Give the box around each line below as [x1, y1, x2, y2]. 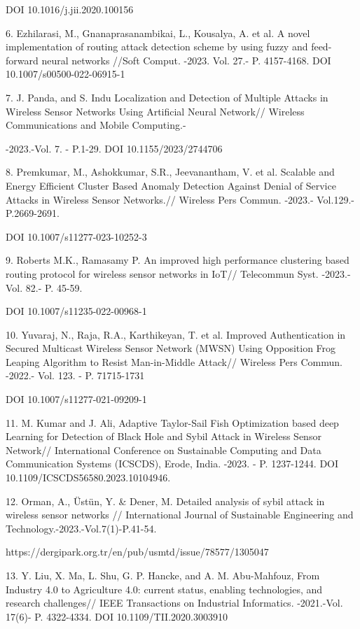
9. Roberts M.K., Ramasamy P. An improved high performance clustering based [6, 253, 349, 267]
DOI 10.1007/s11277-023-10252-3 [6, 229, 147, 243]
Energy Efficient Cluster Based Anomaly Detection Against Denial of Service [6, 178, 336, 192]
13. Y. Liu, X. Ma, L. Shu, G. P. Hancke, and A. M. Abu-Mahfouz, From [6, 568, 320, 582]
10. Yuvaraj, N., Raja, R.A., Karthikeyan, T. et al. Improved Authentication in [6, 327, 346, 341]
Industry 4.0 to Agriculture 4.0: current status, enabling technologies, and [6, 581, 323, 596]
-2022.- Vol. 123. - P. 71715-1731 [6, 368, 145, 383]
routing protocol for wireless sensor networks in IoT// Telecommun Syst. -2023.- [6, 266, 351, 281]
